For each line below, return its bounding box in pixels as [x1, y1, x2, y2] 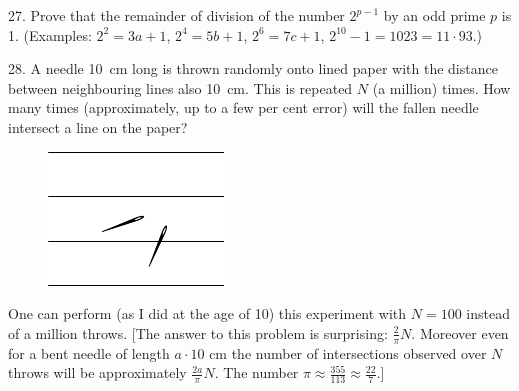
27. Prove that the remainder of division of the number [8, 5, 345, 25]
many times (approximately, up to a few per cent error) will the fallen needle [8, 97, 479, 118]
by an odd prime [383, 5, 486, 25]
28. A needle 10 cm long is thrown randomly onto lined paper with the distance [8, 58, 498, 79]
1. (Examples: [8, 24, 92, 45]
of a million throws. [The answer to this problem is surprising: [8, 322, 388, 343]
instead [466, 303, 510, 324]
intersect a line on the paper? [8, 116, 188, 137]
